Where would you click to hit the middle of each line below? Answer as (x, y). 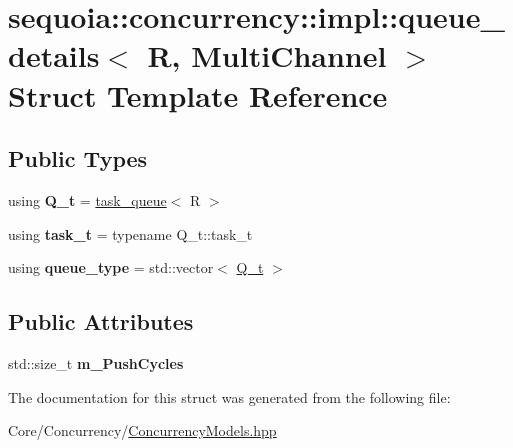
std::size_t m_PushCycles (96, 362)
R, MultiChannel (267, 55)
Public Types (78, 158)
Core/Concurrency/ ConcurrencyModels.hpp (142, 430)
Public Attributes (101, 321)
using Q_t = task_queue (87, 199)
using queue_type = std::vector (111, 267)
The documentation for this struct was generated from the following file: (229, 396)
